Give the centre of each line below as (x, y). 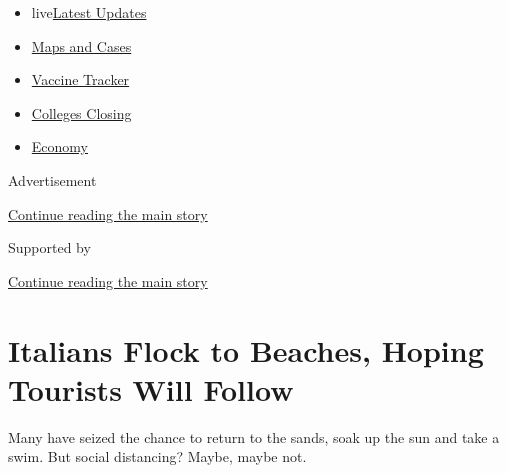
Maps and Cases (81, 45)
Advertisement (52, 179)
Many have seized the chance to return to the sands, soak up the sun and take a (254, 436)
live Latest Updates (89, 12)
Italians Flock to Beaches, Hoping (246, 349)
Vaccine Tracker (80, 79)
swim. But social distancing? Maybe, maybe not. (157, 456)
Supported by (49, 247)
